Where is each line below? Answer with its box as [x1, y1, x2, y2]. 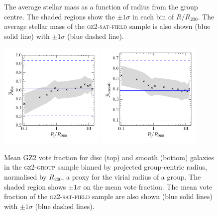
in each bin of [132, 11, 174, 21]
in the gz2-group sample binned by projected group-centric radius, [4, 162, 207, 172]
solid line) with [4, 30, 50, 41]
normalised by [4, 171, 47, 182]
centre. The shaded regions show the [4, 11, 115, 21]
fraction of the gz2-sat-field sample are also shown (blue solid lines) [4, 191, 213, 202]
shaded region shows [4, 181, 66, 192]
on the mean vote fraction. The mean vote [83, 181, 213, 192]
